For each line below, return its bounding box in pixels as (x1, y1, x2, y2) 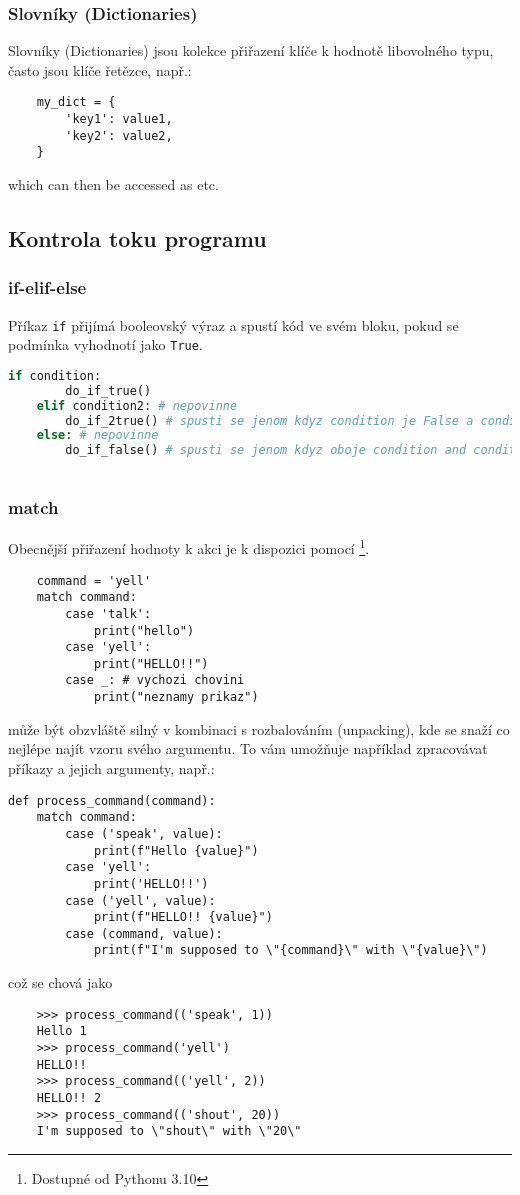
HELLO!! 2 (36, 1091, 102, 1105)
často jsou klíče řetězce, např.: (8, 59, 192, 80)
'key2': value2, (65, 128, 173, 143)
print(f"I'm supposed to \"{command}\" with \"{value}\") (93, 943, 488, 958)
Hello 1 (36, 1024, 87, 1039)
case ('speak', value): (65, 826, 223, 841)
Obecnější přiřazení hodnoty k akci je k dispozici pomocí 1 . (8, 535, 370, 558)
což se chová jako (8, 972, 113, 993)
